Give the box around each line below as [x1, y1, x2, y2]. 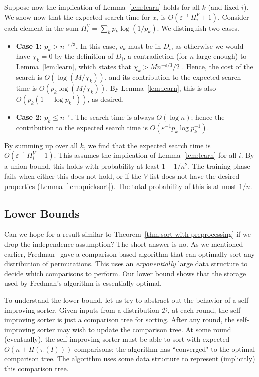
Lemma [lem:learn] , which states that [16, 61, 132, 72]
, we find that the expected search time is [83, 140, 211, 150]
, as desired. [87, 93, 124, 104]
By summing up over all [4, 140, 78, 150]
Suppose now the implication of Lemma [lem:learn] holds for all [4, 2, 200, 12]
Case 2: [16, 111, 42, 122]
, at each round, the [167, 304, 228, 315]
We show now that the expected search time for [4, 11, 150, 22]
